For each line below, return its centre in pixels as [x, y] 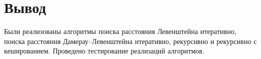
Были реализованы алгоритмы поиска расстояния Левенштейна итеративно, [120, 31]
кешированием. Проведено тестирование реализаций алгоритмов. [104, 51]
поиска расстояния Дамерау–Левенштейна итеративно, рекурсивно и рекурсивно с [130, 41]
